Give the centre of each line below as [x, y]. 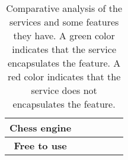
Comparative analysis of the [64, 8]
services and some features [64, 22]
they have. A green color [64, 35]
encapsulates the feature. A [64, 63]
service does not [64, 90]
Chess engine [41, 128]
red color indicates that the [64, 76]
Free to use [40, 145]
